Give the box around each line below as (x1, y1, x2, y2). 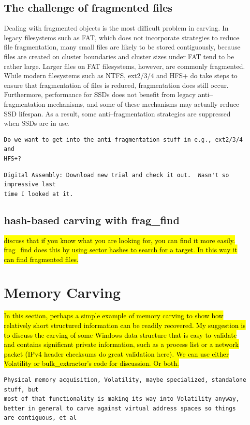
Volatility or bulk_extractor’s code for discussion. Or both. (4, 358, 179, 368)
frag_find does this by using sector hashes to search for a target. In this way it (4, 245, 237, 255)
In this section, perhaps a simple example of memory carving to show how (4, 311, 223, 321)
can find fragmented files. (4, 254, 79, 264)
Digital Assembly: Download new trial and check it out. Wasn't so (4, 171, 229, 179)
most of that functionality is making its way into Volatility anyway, (4, 395, 239, 403)
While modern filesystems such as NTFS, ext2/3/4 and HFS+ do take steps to (4, 70, 237, 81)
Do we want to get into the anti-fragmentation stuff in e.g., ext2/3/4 (4, 136, 243, 143)
